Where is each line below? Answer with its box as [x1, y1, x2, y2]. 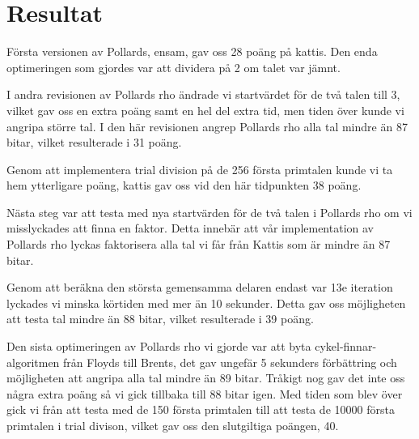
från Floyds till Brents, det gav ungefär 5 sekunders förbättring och [63, 353, 397, 370]
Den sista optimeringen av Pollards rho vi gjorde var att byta [6, 338, 311, 355]
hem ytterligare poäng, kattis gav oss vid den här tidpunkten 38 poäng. [6, 177, 362, 194]
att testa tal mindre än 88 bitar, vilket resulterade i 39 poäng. [6, 310, 314, 327]
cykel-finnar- [315, 338, 377, 355]
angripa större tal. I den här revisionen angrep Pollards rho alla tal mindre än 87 [6, 117, 408, 134]
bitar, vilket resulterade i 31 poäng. [6, 134, 182, 151]
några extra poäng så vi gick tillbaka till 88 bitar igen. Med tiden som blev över [6, 385, 403, 402]
